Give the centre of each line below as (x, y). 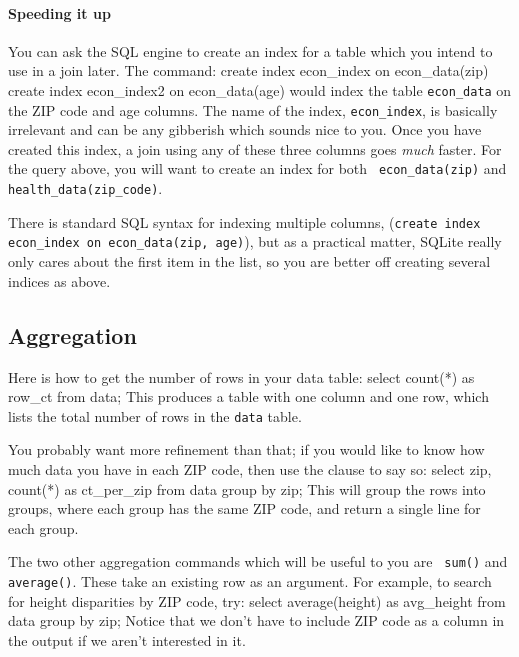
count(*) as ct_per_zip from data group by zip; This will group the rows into (247, 488)
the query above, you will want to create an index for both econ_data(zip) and (257, 168)
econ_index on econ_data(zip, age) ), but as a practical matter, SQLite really (255, 241)
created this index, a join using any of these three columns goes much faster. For (255, 148)
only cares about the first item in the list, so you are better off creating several (249, 261)
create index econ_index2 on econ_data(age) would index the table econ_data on (260, 89)
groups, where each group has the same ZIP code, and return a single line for (244, 508)
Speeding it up (59, 12)
